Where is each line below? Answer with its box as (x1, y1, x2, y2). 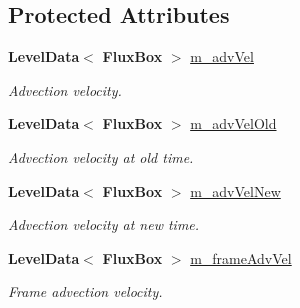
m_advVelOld (190, 113, 277, 134)
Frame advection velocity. (8, 281, 163, 302)
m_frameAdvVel (190, 247, 292, 268)
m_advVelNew (190, 180, 281, 201)
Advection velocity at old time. (8, 146, 194, 167)
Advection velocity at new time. (8, 214, 200, 235)
